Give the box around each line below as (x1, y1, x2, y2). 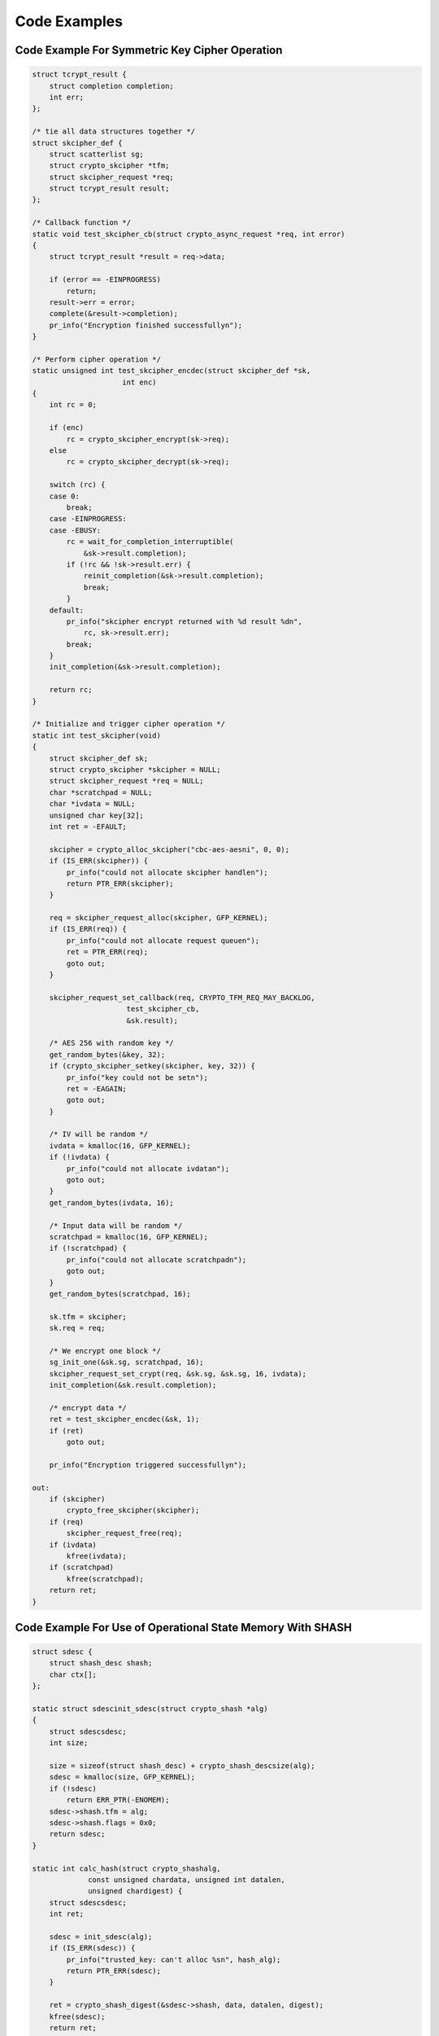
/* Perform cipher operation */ (32, 354, 162, 364)
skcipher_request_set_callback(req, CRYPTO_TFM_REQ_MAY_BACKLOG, (49, 993, 315, 1002)
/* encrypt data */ (49, 1403, 128, 1412)
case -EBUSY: (49, 525, 102, 535)
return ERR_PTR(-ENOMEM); (66, 1796, 170, 1805)
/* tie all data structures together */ (32, 127, 195, 136)
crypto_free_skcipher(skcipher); (66, 1506, 200, 1515)
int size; (49, 1739, 89, 1748)
